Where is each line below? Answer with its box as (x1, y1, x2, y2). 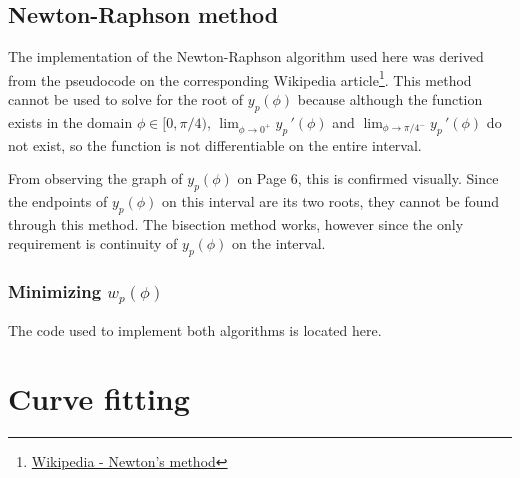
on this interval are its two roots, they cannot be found (162, 191, 500, 212)
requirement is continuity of (8, 233, 178, 254)
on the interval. (232, 233, 326, 254)
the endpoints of (8, 191, 108, 212)
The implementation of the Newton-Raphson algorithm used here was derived (8, 46, 484, 67)
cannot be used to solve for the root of (8, 89, 244, 110)
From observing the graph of (8, 168, 183, 189)
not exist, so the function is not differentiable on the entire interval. (8, 134, 422, 155)
